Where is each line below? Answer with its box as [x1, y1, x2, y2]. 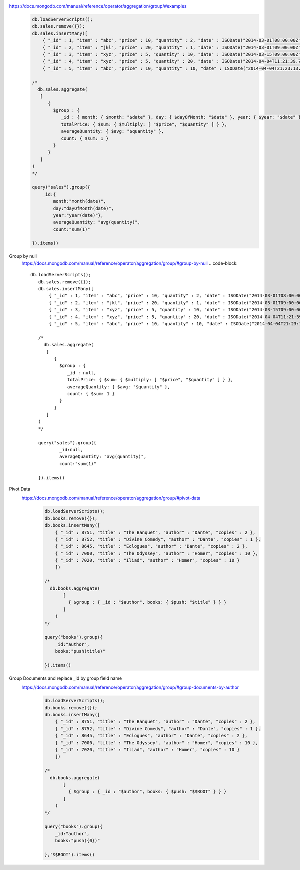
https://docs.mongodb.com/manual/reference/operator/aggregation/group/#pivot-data [21, 495, 201, 501]
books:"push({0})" [55, 838, 100, 844]
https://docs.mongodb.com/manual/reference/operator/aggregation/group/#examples [9, 3, 187, 9]
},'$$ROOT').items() [44, 852, 95, 857]
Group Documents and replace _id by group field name [9, 675, 122, 681]
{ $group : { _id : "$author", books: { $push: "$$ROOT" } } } [68, 789, 227, 795]
